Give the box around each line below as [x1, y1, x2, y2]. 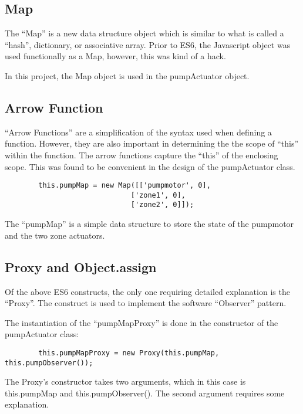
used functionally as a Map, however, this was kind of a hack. [5, 50, 226, 62]
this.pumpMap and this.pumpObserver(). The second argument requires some [5, 386, 285, 399]
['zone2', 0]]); [130, 201, 194, 209]
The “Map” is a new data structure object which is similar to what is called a [5, 27, 284, 39]
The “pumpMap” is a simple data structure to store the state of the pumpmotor [5, 218, 294, 230]
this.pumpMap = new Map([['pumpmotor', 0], [38, 181, 211, 190]
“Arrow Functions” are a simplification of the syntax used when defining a [5, 125, 272, 138]
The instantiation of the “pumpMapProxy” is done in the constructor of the [5, 316, 278, 328]
